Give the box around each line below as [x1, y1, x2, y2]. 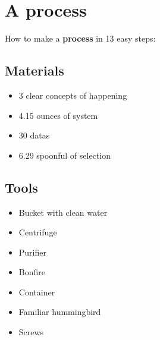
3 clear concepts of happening [18, 89, 127, 101]
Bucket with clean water [18, 206, 108, 218]
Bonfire [18, 266, 45, 278]
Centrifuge [18, 226, 57, 238]
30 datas [18, 129, 50, 141]
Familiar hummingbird [18, 306, 101, 318]
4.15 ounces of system [18, 109, 98, 121]
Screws [18, 326, 44, 338]
